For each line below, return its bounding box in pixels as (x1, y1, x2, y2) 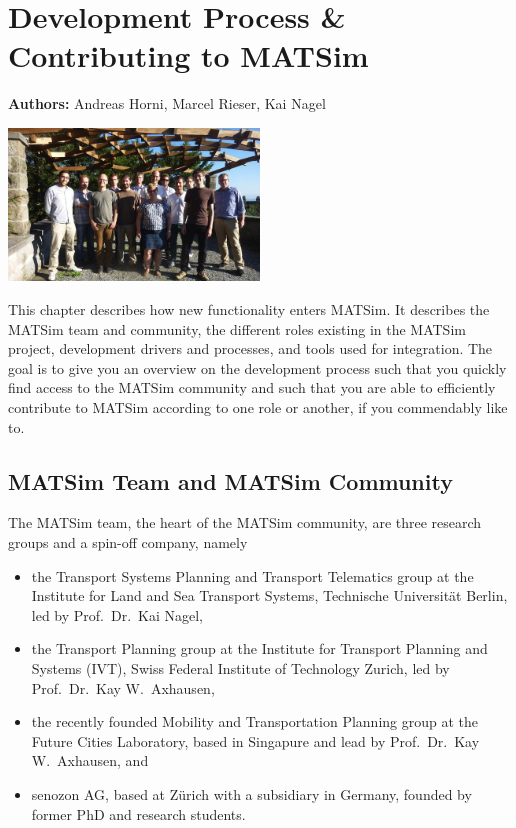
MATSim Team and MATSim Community (8, 465, 453, 496)
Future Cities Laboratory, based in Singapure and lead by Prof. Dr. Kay (31, 730, 480, 751)
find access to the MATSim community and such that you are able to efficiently (8, 377, 496, 398)
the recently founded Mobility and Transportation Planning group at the (31, 711, 478, 732)
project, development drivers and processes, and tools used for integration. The (8, 338, 493, 359)
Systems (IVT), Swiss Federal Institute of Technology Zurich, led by (31, 657, 450, 678)
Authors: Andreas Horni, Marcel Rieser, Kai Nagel (8, 93, 326, 114)
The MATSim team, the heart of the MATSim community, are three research (8, 512, 482, 533)
